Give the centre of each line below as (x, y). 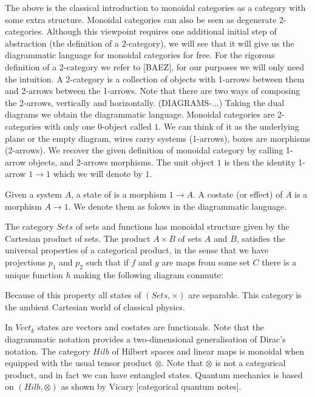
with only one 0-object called (98, 126)
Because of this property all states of (73, 295)
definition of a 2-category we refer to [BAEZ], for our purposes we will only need (155, 66)
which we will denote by (98, 174)
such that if (107, 262)
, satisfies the (261, 238)
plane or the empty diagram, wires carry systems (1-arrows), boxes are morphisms (158, 138)
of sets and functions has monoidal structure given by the (182, 226)
